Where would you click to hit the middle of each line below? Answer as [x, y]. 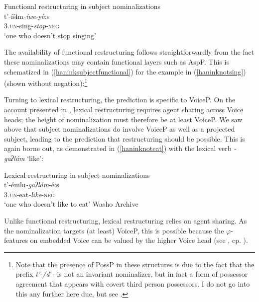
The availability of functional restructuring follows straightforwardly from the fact [129, 52]
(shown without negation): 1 [46, 82]
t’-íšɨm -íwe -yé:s [27, 16]
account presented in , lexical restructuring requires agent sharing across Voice [124, 109]
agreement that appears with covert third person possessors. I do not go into [133, 283]
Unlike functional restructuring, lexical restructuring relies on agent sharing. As [126, 220]
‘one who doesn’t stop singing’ [50, 35]
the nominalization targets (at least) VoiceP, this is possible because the [114, 230]
